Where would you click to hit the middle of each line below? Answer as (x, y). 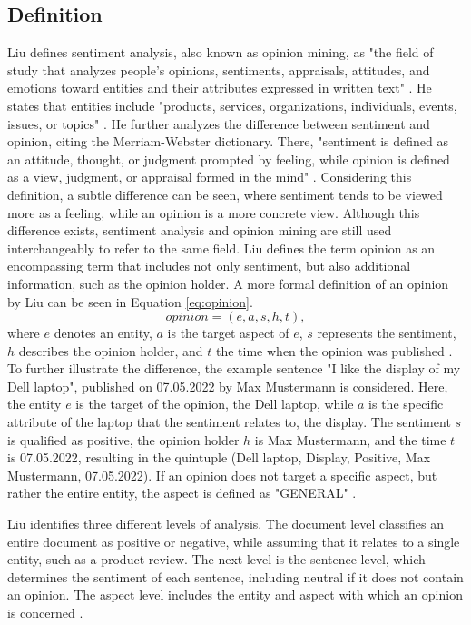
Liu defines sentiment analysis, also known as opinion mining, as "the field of (221, 52)
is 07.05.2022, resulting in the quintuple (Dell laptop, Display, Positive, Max (219, 457)
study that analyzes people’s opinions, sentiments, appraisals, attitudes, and (219, 69)
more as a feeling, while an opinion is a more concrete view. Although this (214, 212)
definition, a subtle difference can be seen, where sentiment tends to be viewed (225, 194)
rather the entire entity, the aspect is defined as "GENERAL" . (182, 493)
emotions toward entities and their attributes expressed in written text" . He (220, 88)
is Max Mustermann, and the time (350, 439)
